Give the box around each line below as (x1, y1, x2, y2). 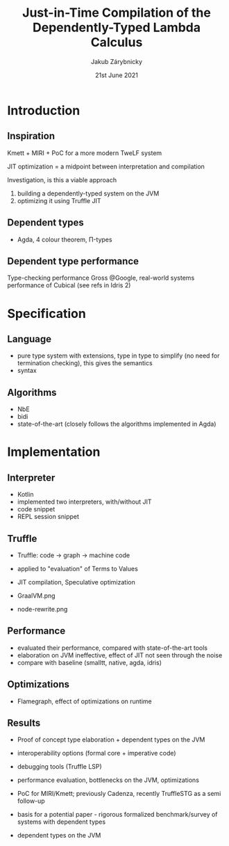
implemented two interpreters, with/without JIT (17, 497, 152, 506)
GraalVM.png (17, 591, 56, 600)
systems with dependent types (17, 817, 106, 826)
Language (7, 333, 52, 345)
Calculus (90, 35, 143, 50)
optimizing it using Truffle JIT (17, 196, 101, 205)
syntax (17, 367, 37, 375)
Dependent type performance (7, 255, 139, 267)
